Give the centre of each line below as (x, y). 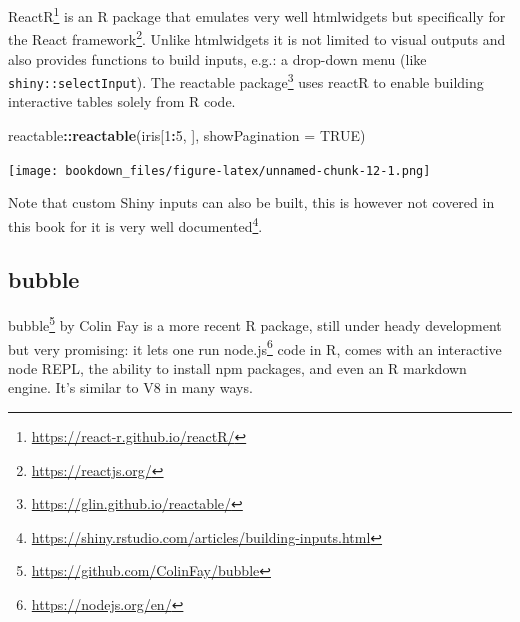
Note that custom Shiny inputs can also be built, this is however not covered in (251, 202)
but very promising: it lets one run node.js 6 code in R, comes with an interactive (255, 347)
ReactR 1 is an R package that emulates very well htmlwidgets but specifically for (257, 14)
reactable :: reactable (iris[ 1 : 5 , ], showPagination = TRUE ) (187, 135)
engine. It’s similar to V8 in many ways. (130, 387)
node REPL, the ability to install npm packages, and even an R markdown (237, 367)
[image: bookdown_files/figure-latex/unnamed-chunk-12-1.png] (219, 170)
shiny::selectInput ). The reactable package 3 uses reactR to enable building (246, 80)
